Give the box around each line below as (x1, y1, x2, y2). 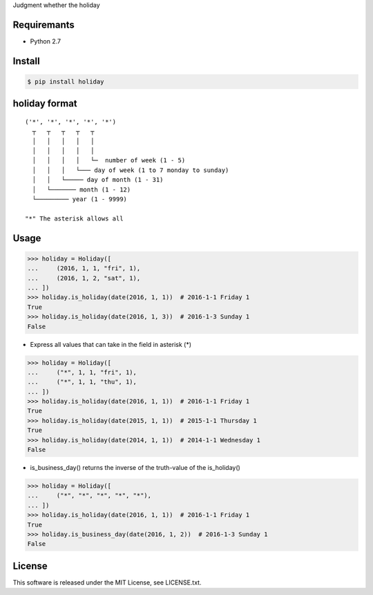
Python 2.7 (30, 37, 61, 45)
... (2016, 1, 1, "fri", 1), (27, 265, 141, 272)
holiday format (12, 97, 77, 110)
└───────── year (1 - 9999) (32, 196, 128, 203)
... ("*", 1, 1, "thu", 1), (27, 378, 137, 386)
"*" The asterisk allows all (25, 214, 124, 223)
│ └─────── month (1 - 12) (32, 185, 131, 193)
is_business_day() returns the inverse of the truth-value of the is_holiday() (30, 464, 241, 472)
